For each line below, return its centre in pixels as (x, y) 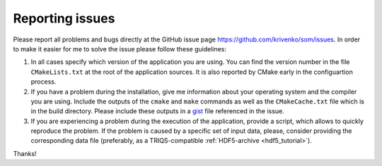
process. (44, 82)
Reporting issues (64, 18)
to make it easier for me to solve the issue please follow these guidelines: (120, 49)
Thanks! (25, 153)
